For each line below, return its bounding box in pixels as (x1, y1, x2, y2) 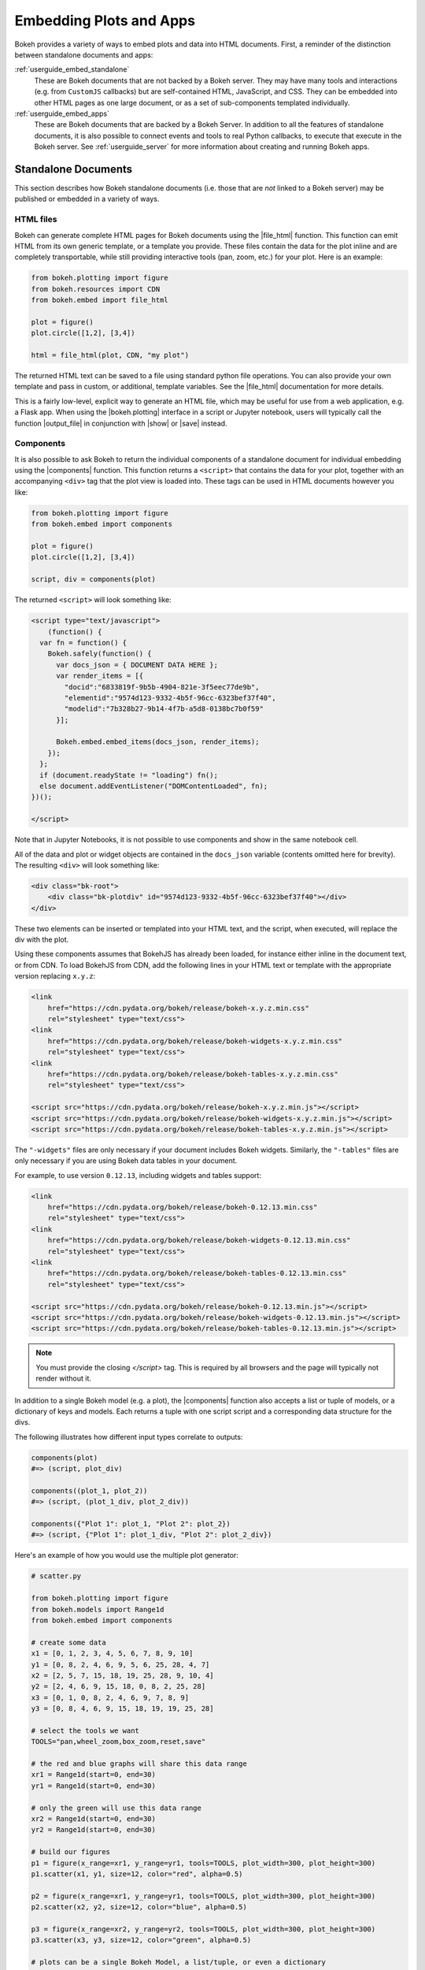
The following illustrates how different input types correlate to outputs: (14, 1432, 243, 1441)
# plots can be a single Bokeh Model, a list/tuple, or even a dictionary (31, 1958, 327, 1967)
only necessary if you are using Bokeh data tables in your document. (14, 1156, 238, 1165)
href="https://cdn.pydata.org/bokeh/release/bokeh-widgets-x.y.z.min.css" (47, 1036, 342, 1046)
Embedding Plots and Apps (14, 12, 196, 29)
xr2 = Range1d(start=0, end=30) (31, 1814, 157, 1823)
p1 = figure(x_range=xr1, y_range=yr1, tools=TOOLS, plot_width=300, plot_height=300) (31, 1858, 376, 1868)
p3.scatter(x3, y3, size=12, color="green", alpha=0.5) (31, 1935, 252, 1945)
